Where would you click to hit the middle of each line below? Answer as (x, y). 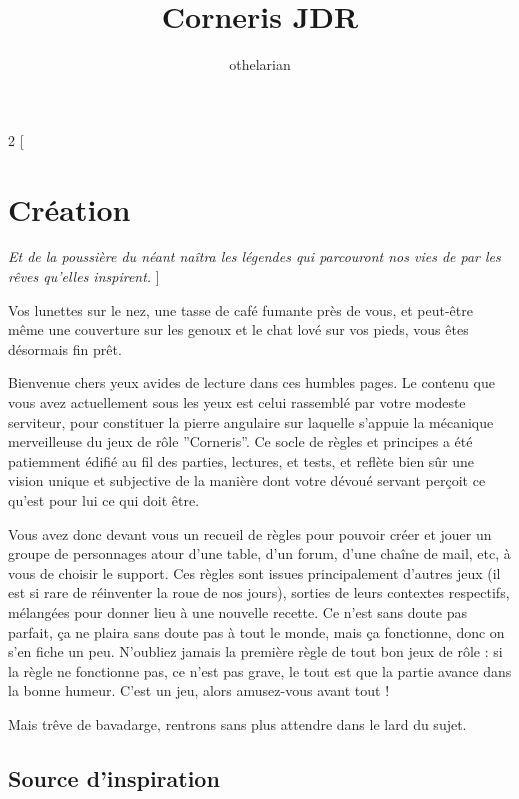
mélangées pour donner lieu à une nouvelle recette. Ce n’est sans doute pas (237, 611)
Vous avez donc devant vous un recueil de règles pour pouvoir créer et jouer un (250, 533)
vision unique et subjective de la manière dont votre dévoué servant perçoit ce (247, 480)
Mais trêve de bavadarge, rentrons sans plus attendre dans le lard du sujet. (237, 723)
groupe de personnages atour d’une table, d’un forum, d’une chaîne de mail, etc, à (259, 553)
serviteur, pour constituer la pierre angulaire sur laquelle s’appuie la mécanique (251, 421)
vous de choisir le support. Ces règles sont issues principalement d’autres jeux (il (254, 572)
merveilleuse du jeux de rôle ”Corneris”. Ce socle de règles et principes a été (240, 441)
